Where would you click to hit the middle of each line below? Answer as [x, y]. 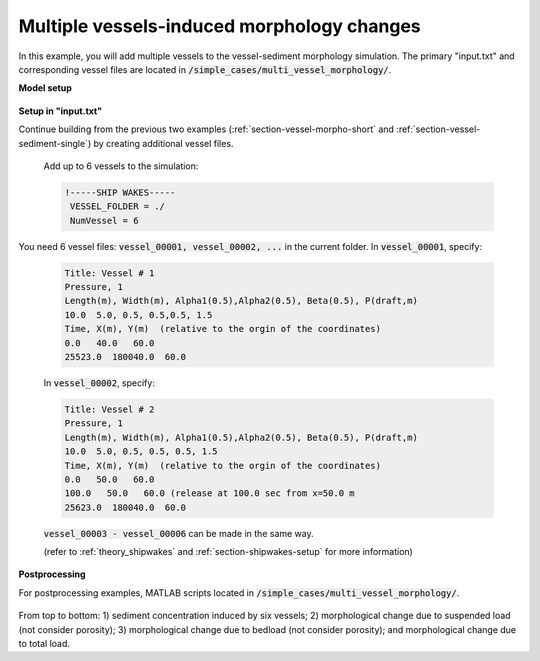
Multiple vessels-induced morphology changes [219, 26]
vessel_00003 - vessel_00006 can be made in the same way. [178, 533]
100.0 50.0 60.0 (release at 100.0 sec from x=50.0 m [209, 493]
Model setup [45, 88]
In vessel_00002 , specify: [99, 382]
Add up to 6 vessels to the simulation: [121, 166]
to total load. [44, 643]
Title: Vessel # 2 [109, 409]
